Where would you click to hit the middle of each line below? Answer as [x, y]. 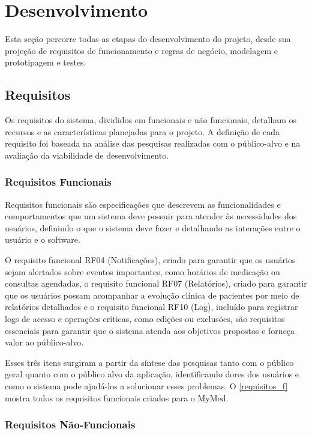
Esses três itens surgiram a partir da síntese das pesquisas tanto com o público [149, 362]
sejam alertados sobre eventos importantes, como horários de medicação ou [142, 271]
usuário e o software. [43, 239]
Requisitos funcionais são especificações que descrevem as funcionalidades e [143, 204]
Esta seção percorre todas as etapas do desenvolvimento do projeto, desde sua [148, 39]
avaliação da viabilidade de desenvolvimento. [87, 155]
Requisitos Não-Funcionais [70, 424]
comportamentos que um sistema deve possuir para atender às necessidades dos [151, 216]
